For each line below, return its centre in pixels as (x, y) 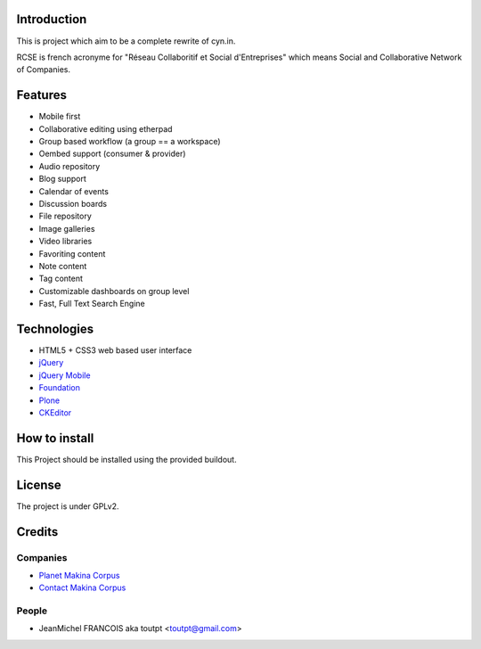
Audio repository (69, 166)
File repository (65, 216)
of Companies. (44, 70)
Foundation (59, 388)
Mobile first (60, 117)
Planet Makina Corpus (79, 575)
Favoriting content (72, 253)
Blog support (62, 179)
